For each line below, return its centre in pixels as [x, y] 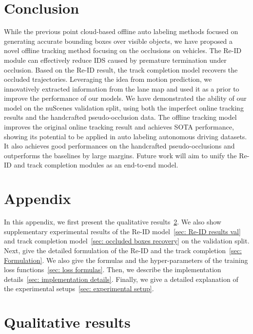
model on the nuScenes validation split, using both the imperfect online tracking [124, 107]
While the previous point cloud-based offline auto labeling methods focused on [121, 31]
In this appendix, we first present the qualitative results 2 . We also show [113, 222]
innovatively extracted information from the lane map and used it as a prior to [122, 88]
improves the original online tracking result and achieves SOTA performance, [119, 127]
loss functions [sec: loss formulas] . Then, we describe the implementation [113, 269]
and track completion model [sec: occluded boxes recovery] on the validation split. [127, 241]
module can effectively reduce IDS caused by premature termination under [115, 60]
